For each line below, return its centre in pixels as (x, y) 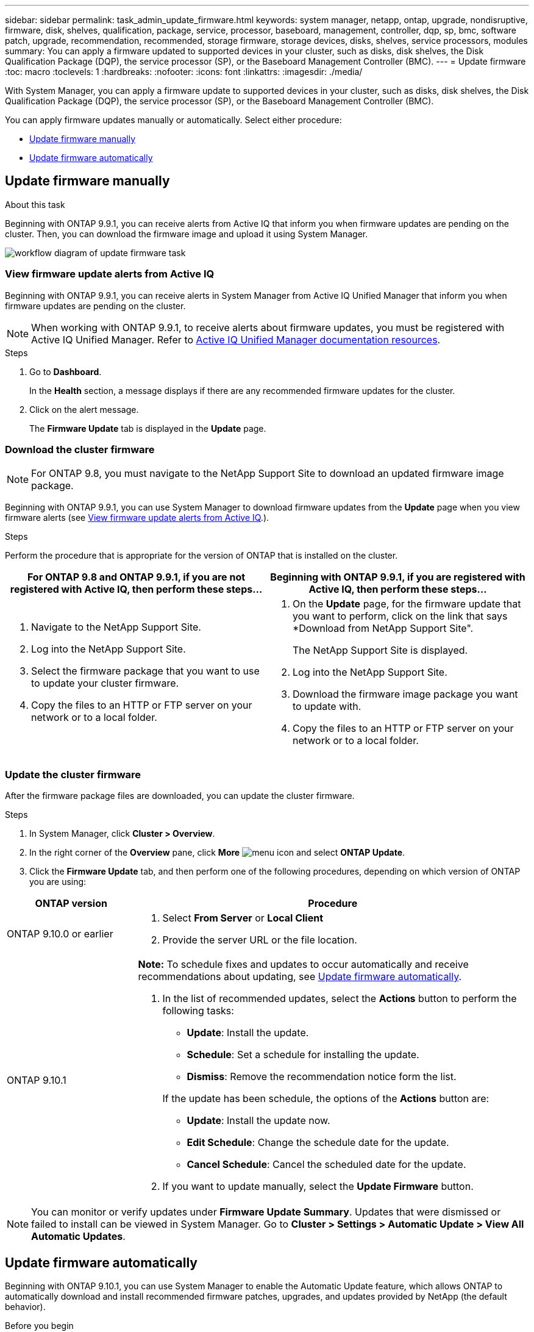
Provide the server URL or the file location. (260, 940)
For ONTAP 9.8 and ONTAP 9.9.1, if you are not (136, 577)
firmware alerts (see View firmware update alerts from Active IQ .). (137, 518)
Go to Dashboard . (66, 371)
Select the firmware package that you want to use (145, 671)
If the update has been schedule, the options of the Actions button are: (326, 1099)
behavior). (25, 1306)
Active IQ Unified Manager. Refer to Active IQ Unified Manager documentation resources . (236, 339)
